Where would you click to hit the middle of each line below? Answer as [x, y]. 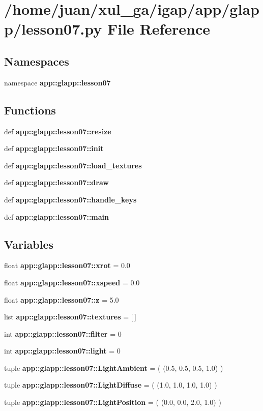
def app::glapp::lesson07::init [54, 148]
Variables [29, 244]
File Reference [159, 29]
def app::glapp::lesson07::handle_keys [70, 199]
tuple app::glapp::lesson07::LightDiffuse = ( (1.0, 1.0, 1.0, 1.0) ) [111, 385]
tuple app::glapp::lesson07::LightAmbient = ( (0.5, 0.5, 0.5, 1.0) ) [114, 368]
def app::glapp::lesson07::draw [56, 182]
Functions [30, 110]
